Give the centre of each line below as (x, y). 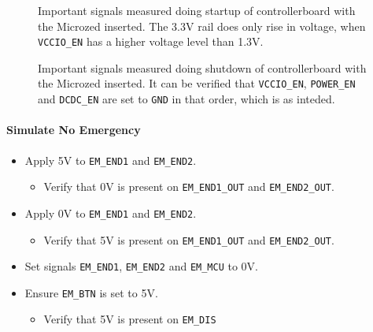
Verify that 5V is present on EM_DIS (130, 319)
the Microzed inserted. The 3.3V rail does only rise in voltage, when (202, 26)
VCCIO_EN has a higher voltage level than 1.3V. (151, 41)
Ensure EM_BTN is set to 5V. (91, 292)
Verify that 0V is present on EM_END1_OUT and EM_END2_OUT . (189, 187)
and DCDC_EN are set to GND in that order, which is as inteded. (186, 99)
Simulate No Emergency (74, 130)
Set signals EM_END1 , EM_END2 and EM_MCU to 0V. (142, 266)
